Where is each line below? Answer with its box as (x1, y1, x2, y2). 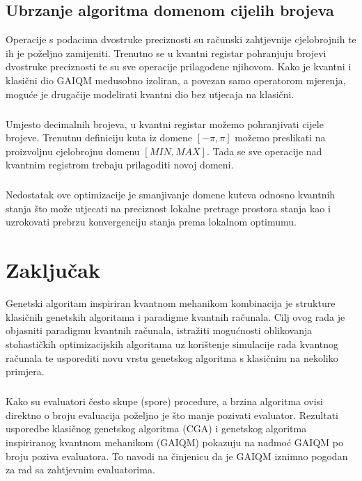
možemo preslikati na (235, 130, 326, 145)
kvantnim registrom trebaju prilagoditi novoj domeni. (6, 157, 234, 172)
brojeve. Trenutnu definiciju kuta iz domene (6, 130, 193, 145)
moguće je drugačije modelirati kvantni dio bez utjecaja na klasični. (6, 86, 294, 101)
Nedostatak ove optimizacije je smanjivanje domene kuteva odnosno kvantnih (6, 187, 336, 202)
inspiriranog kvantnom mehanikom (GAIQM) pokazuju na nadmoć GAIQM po (6, 434, 343, 449)
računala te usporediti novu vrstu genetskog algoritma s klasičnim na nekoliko (6, 350, 338, 365)
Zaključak (6, 255, 100, 284)
